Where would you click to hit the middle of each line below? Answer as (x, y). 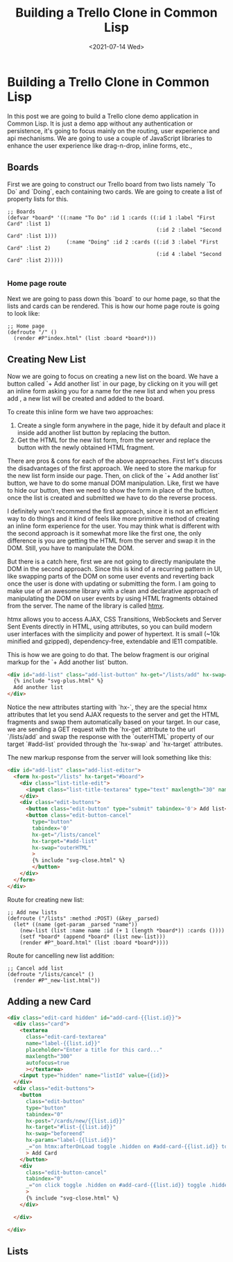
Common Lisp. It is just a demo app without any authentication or (100, 123)
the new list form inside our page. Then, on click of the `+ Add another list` (114, 475)
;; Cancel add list (35, 968)
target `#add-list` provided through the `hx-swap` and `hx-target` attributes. (115, 744)
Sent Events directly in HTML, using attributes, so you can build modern (110, 626)
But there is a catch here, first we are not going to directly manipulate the (112, 561)
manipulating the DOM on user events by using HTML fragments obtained (113, 598)
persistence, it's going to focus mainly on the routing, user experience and (113, 130)
